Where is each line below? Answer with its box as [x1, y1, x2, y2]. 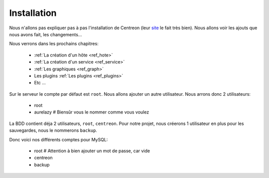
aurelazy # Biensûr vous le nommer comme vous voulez [34, 109, 149, 115]
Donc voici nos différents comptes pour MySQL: [9, 136, 108, 142]
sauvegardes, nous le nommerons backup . [9, 127, 97, 133]
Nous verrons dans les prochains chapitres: [9, 41, 99, 47]
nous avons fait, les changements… [9, 31, 82, 37]
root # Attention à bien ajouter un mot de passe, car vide [34, 148, 150, 154]
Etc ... [34, 80, 46, 86]
